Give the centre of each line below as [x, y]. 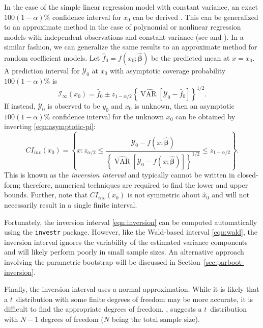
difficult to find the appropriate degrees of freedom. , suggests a [103, 309]
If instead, [20, 105]
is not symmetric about [164, 195]
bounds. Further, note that [46, 195]
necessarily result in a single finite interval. [71, 205]
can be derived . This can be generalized [195, 17]
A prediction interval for [42, 70]
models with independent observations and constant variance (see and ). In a [124, 36]
